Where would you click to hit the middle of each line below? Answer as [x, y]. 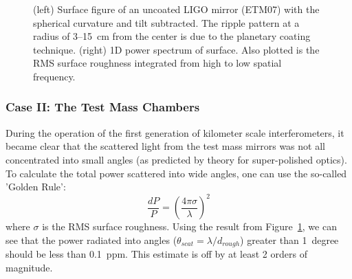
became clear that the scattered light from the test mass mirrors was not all [165, 146]
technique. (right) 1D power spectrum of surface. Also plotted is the [176, 49]
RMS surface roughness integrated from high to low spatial [157, 63]
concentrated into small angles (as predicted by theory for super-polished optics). [176, 159]
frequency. [54, 76]
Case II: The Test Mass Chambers [103, 107]
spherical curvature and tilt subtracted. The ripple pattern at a [166, 22]
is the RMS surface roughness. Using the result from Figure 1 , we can [189, 226]
